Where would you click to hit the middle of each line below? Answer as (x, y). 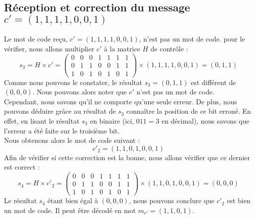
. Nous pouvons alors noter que (80, 92)
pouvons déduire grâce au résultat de (60, 111)
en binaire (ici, (112, 120)
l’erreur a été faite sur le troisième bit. (62, 130)
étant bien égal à (73, 200)
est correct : (22, 167)
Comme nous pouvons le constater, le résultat (73, 82)
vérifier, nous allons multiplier (49, 48)
